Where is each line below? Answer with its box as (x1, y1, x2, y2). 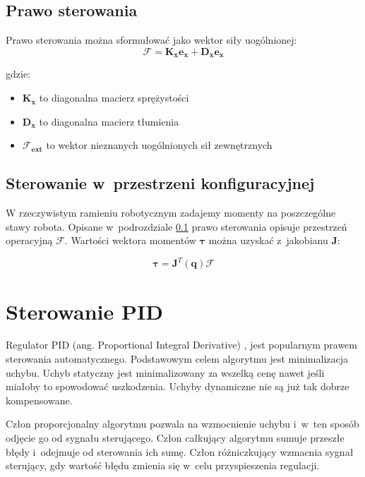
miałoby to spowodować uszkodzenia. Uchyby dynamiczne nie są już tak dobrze (6, 379, 349, 394)
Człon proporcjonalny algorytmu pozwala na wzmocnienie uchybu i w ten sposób (6, 416, 359, 431)
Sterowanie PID (6, 296, 163, 325)
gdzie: (6, 66, 30, 81)
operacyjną (6, 233, 53, 248)
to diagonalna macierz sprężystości (39, 90, 189, 105)
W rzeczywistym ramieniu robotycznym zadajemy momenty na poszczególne (6, 205, 336, 220)
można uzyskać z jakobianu (208, 233, 328, 248)
